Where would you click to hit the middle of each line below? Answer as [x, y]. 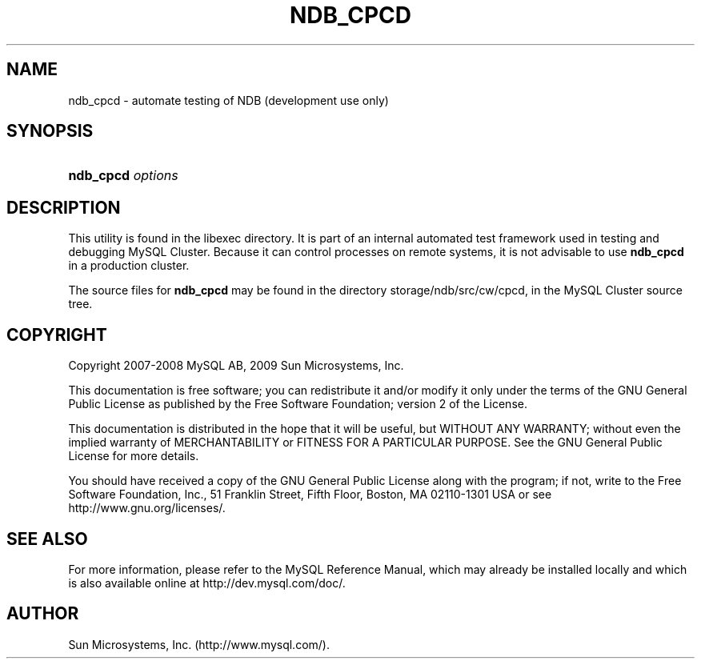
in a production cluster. [129, 266]
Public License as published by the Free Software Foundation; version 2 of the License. [298, 404]
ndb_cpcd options [123, 176]
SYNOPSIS [50, 131]
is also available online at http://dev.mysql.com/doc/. [207, 583]
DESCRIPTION [64, 207]
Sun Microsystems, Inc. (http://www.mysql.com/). [199, 644]
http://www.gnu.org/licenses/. [147, 508]
